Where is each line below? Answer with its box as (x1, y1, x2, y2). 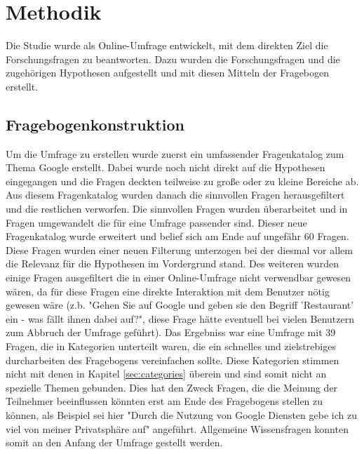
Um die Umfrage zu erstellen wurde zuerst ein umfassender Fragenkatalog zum (6, 146, 344, 161)
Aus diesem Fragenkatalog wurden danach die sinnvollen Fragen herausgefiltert (6, 187, 345, 202)
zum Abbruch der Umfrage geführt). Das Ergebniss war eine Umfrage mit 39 (6, 325, 336, 340)
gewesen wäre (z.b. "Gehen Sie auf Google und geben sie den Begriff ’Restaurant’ (6, 298, 354, 312)
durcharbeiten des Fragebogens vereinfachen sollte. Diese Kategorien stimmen (6, 352, 339, 367)
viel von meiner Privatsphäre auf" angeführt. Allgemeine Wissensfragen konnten (6, 421, 349, 436)
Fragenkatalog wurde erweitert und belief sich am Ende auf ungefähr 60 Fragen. (6, 229, 349, 243)
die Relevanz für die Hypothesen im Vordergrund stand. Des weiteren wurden (6, 256, 339, 271)
